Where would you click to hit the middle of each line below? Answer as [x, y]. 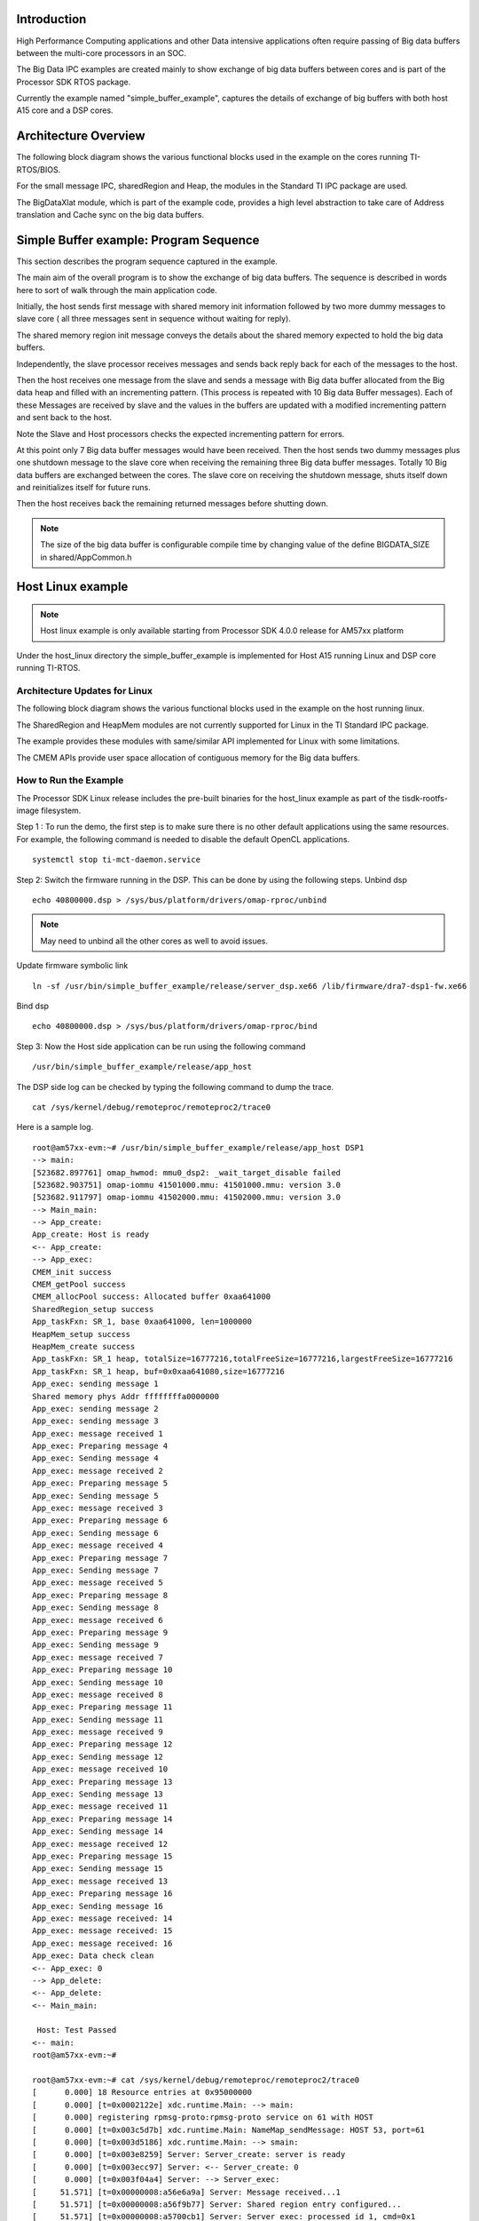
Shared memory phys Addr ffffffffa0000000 [126, 1396]
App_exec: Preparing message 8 [100, 1595]
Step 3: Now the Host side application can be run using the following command [161, 1046]
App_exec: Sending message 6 [95, 1533]
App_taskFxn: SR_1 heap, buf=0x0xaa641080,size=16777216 [159, 1371]
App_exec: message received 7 [98, 1657]
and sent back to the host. [64, 418]
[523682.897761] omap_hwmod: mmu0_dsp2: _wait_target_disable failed [187, 1172]
